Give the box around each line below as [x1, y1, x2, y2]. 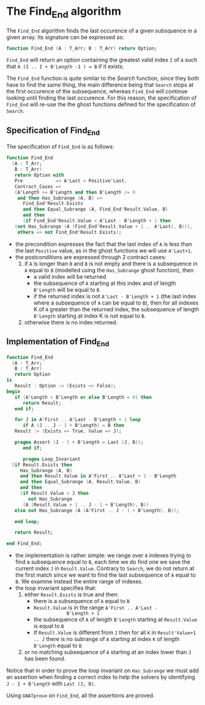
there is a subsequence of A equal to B [33, 598, 130, 605]
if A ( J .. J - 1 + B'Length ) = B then [22, 423, 125, 429]
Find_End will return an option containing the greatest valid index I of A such [6, 56, 198, 64]
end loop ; [14, 518, 40, 524]
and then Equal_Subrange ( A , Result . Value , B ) [20, 479, 141, 485]
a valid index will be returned [33, 273, 106, 280]
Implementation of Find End [6, 337, 110, 348]
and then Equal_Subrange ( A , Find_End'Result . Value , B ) [22, 206, 168, 212]
